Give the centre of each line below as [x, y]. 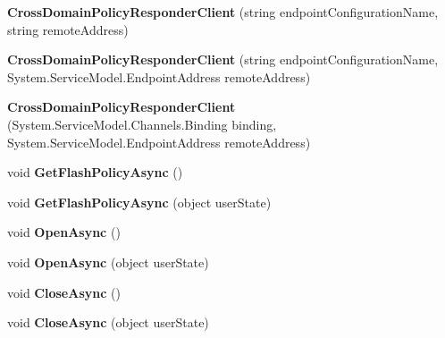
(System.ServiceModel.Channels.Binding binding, [142, 124]
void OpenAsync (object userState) [108, 262]
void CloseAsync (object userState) [108, 322]
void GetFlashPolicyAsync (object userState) [139, 202]
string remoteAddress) [68, 29]
